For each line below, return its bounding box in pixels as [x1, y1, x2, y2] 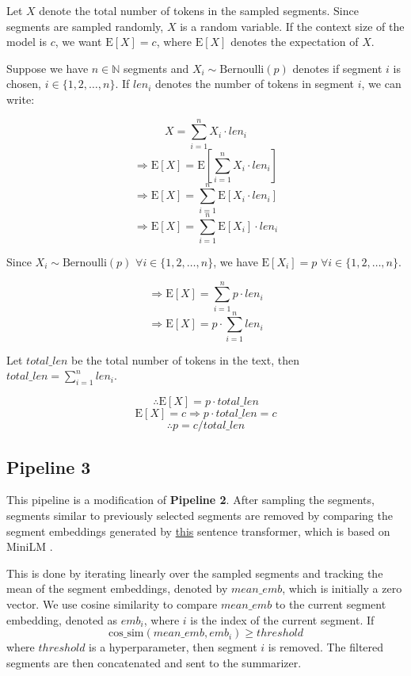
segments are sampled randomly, [6, 17, 164, 34]
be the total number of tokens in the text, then [71, 351, 299, 368]
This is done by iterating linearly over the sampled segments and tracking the [6, 564, 383, 581]
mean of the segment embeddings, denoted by [6, 580, 228, 597]
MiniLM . [6, 538, 53, 555]
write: [6, 90, 35, 107]
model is [6, 33, 48, 50]
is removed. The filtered [268, 639, 384, 655]
